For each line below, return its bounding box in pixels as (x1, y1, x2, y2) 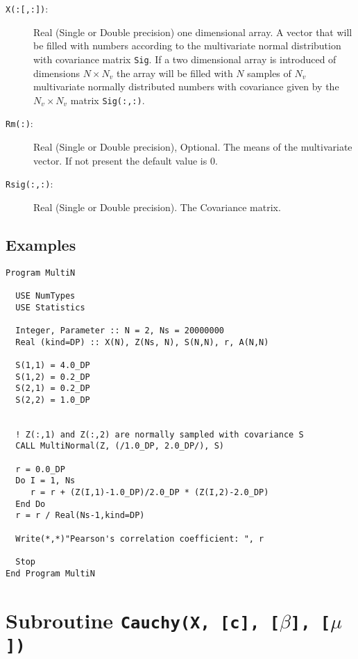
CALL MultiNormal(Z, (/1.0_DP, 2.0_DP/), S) (15, 441, 224, 451)
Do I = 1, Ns (15, 476, 76, 486)
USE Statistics (15, 302, 85, 312)
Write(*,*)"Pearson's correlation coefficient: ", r (15, 533, 264, 544)
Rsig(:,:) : (6, 176, 53, 191)
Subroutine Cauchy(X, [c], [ (6, 606, 280, 634)
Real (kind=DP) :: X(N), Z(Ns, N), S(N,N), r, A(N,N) (15, 337, 269, 347)
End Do (15, 499, 46, 509)
